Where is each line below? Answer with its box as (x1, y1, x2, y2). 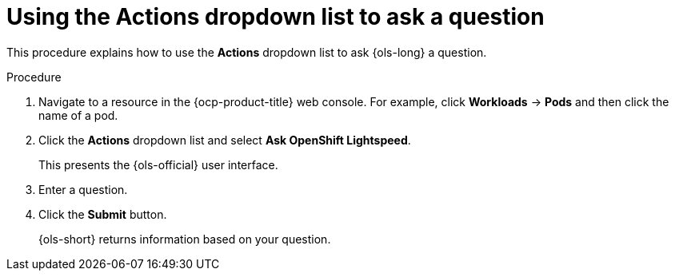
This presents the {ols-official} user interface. (38, 157, 278, 172)
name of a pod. (38, 108, 118, 122)
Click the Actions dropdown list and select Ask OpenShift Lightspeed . (38, 133, 411, 147)
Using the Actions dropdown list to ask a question (6, 3, 545, 30)
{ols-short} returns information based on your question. (38, 231, 331, 246)
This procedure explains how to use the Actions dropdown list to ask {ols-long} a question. (6, 45, 487, 59)
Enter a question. (38, 182, 128, 196)
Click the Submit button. (38, 207, 167, 221)
